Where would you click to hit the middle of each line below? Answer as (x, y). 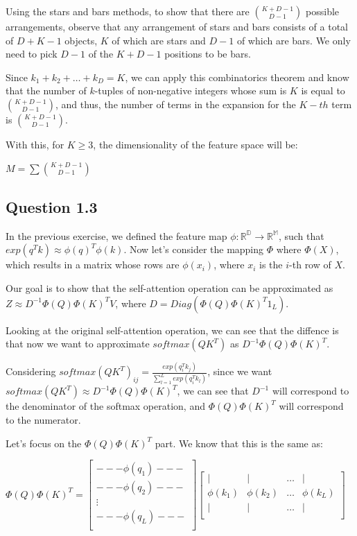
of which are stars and (159, 40)
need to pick (32, 54)
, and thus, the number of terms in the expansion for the (175, 104)
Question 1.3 (52, 206)
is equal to (323, 90)
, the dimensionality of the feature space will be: (195, 144)
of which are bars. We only (294, 40)
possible (323, 11)
